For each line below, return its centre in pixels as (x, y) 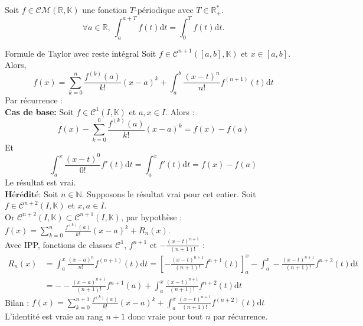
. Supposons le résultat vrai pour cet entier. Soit (169, 193)
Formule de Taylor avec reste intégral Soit (81, 53)
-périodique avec (164, 9)
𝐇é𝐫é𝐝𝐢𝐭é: (23, 195)
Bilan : (17, 302)
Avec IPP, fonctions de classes (59, 244)
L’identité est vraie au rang (54, 316)
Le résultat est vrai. (40, 182)
